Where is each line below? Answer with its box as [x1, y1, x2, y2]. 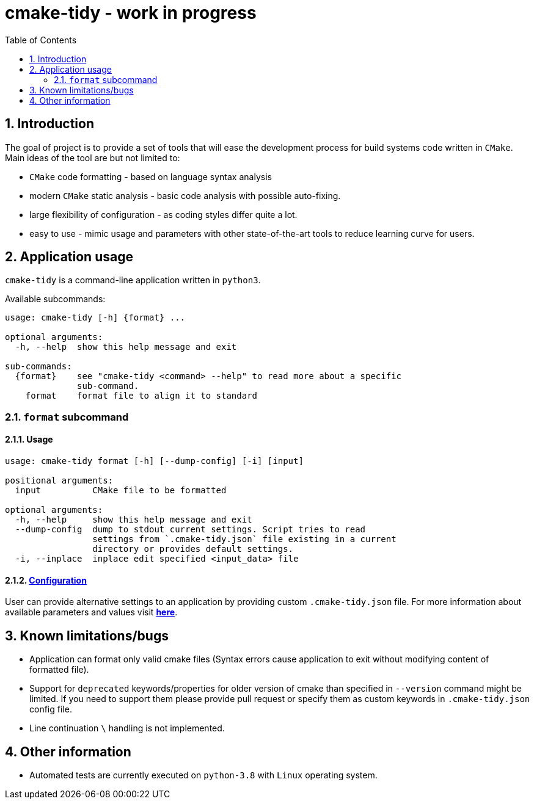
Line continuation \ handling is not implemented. [29, 723, 225, 734]
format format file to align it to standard [25, 391, 258, 401]
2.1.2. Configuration [5, 574, 87, 585]
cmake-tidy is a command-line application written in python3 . [5, 275, 261, 286]
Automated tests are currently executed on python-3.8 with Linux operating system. [29, 769, 378, 780]
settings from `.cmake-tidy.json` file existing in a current [92, 534, 397, 545]
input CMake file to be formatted [15, 485, 227, 496]
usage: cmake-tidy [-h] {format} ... [5, 313, 186, 323]
